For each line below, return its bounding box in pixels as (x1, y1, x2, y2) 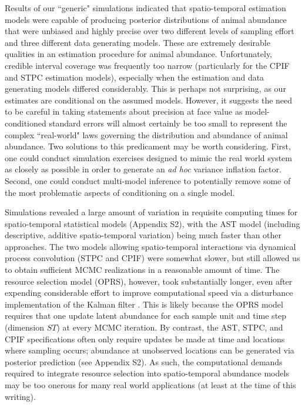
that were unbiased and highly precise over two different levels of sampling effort (5, 25, 294, 37)
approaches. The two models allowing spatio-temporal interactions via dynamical (5, 240, 296, 252)
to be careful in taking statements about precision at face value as (5, 105, 243, 118)
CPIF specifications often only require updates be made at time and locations (5, 332, 285, 345)
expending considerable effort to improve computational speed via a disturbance (5, 286, 293, 299)
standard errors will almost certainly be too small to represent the (49, 116, 287, 129)
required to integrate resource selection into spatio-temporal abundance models (5, 367, 289, 379)
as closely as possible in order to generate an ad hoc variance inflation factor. (5, 163, 281, 175)
